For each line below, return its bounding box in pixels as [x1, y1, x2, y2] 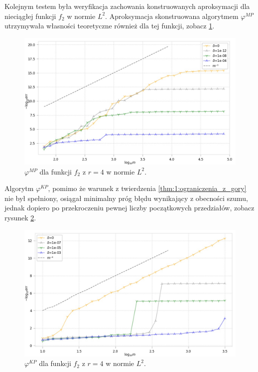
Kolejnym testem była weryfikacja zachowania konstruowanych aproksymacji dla [4, 1, 250, 11]
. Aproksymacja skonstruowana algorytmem [105, 10, 239, 21]
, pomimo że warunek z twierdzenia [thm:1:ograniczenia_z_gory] [48, 183, 247, 193]
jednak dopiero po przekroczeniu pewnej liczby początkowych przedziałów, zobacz [4, 202, 255, 213]
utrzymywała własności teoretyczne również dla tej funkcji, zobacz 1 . [4, 20, 215, 31]
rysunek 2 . [4, 212, 36, 222]
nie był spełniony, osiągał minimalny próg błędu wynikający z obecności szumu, [4, 192, 248, 203]
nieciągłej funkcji [4, 10, 56, 21]
